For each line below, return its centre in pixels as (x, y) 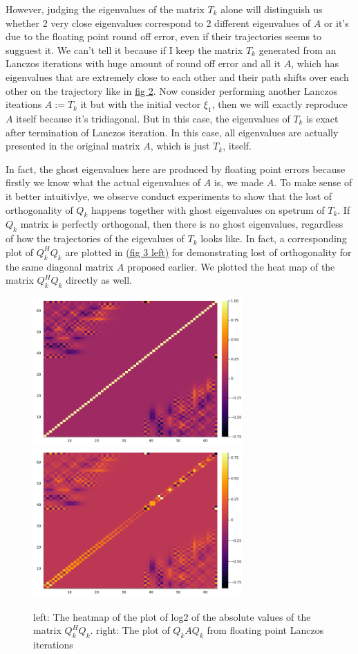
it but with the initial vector (141, 104)
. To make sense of (313, 182)
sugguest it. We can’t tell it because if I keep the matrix (124, 49)
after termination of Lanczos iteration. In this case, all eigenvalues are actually (172, 132)
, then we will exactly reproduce (280, 104)
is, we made (239, 182)
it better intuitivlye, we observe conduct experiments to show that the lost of (169, 196)
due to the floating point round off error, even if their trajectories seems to (164, 36)
